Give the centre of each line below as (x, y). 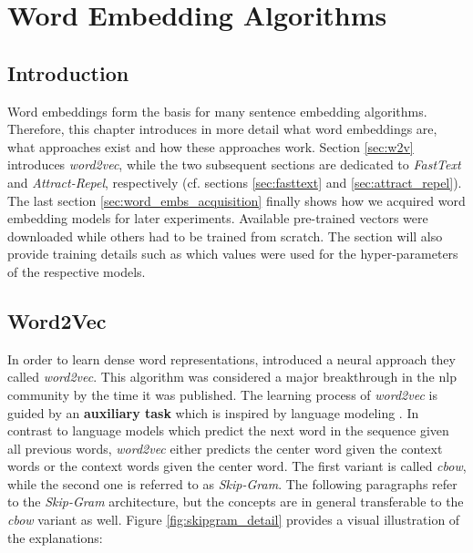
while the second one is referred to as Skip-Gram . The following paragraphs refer (232, 483)
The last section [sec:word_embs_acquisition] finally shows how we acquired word (236, 200)
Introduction (68, 72)
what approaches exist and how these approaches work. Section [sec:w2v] (211, 146)
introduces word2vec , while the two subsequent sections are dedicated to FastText (234, 164)
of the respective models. (77, 271)
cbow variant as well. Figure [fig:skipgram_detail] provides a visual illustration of (234, 520)
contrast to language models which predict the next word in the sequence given (228, 430)
